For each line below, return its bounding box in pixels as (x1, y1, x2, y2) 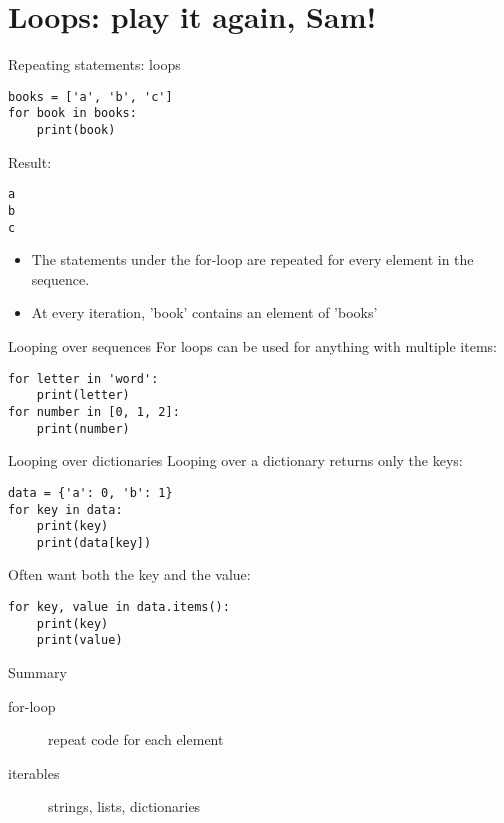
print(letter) (36, 388, 130, 403)
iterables (8, 762, 60, 783)
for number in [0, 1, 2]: (8, 404, 180, 419)
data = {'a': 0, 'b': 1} (8, 485, 173, 500)
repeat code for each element (48, 729, 224, 750)
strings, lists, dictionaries (48, 796, 201, 817)
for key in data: (8, 502, 123, 517)
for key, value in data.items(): (8, 600, 230, 615)
